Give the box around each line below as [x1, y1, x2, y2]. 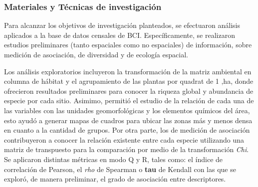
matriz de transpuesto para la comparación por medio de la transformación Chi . [4, 144, 249, 155]
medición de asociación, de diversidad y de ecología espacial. [4, 49, 188, 59]
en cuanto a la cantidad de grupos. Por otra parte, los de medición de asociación [4, 125, 250, 135]
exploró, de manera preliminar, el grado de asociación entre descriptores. [4, 174, 226, 184]
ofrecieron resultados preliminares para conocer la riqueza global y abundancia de [4, 85, 254, 96]
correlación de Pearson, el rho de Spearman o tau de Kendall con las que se [4, 164, 236, 174]
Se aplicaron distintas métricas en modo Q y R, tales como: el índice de [4, 154, 223, 164]
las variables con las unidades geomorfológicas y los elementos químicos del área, [4, 105, 250, 115]
